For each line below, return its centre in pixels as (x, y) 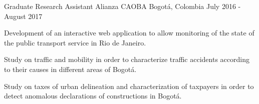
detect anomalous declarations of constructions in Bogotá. (93, 96)
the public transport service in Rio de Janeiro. (75, 42)
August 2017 (23, 16)
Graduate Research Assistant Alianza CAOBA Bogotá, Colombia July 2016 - (122, 6)
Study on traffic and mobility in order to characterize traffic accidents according (127, 59)
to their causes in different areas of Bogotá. (70, 69)
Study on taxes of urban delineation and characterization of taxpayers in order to (129, 86)
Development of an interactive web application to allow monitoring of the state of (129, 33)
